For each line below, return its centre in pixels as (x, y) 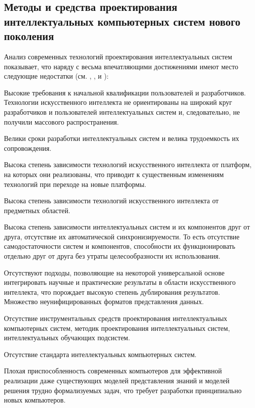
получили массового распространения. (61, 121)
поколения (29, 36)
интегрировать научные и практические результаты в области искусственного (120, 282)
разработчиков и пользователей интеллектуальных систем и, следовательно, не (122, 112)
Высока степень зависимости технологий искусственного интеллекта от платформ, (128, 164)
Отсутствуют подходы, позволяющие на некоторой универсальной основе (114, 272)
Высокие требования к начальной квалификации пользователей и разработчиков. (125, 92)
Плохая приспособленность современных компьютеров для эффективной (113, 371)
